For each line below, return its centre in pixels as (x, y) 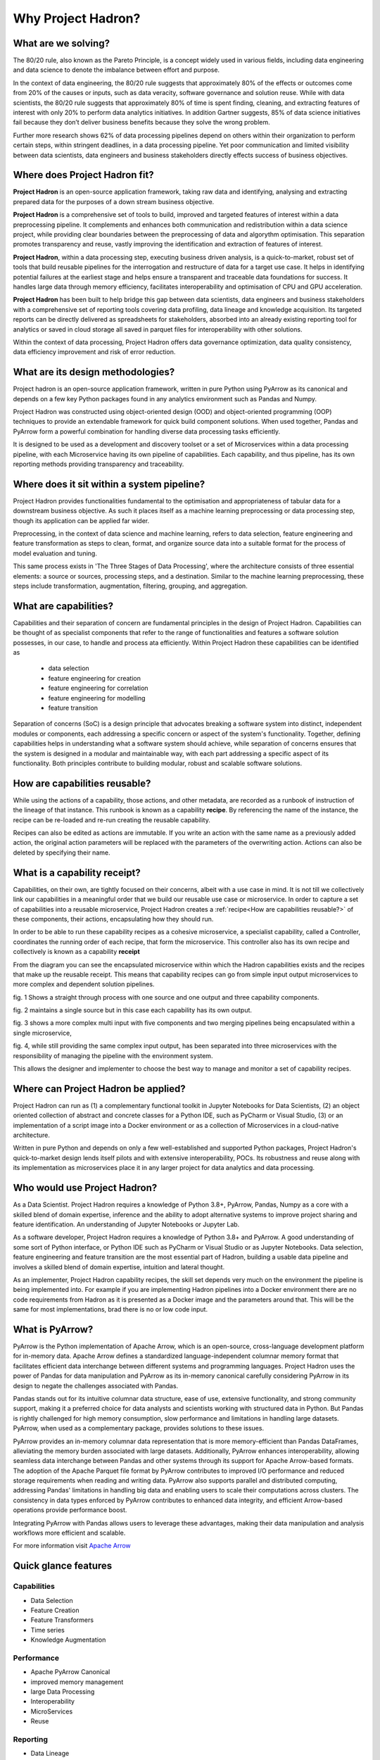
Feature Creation (55, 1610)
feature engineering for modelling (97, 698)
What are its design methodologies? (94, 372)
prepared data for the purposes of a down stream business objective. (114, 201)
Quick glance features (63, 1566)
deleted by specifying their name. (62, 853)
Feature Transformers (62, 1620)
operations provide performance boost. (70, 1510)
